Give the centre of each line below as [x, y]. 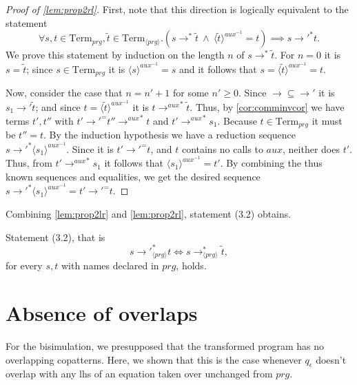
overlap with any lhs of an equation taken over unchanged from [139, 374]
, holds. [191, 266]
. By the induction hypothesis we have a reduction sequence [170, 134]
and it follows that [218, 69]
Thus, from [29, 163]
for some [191, 93]
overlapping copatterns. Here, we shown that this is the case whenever [154, 359]
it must [327, 120]
